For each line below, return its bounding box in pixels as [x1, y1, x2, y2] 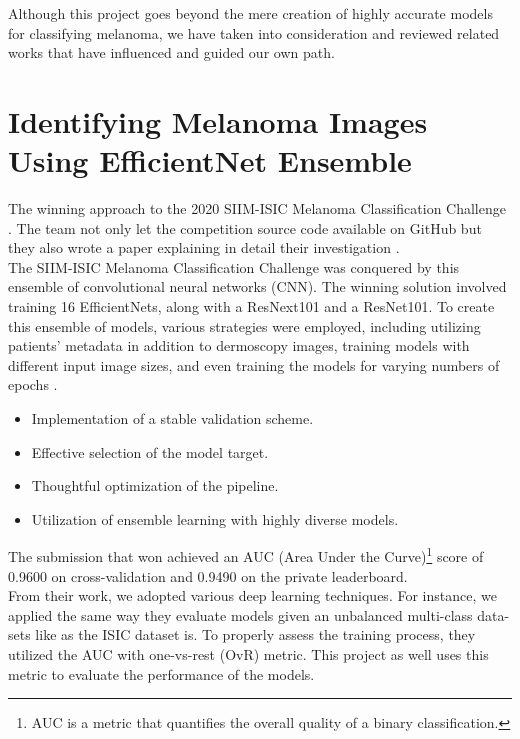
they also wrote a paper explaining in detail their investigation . [8, 237, 400, 258]
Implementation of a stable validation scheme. [31, 408, 314, 429]
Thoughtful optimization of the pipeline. [31, 475, 279, 496]
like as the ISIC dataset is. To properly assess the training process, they [35, 624, 476, 645]
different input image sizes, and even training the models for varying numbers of [8, 354, 500, 375]
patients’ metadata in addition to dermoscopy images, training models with [8, 335, 470, 356]
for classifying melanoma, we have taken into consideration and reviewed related [8, 22, 500, 43]
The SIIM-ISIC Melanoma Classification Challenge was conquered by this [8, 256, 460, 277]
